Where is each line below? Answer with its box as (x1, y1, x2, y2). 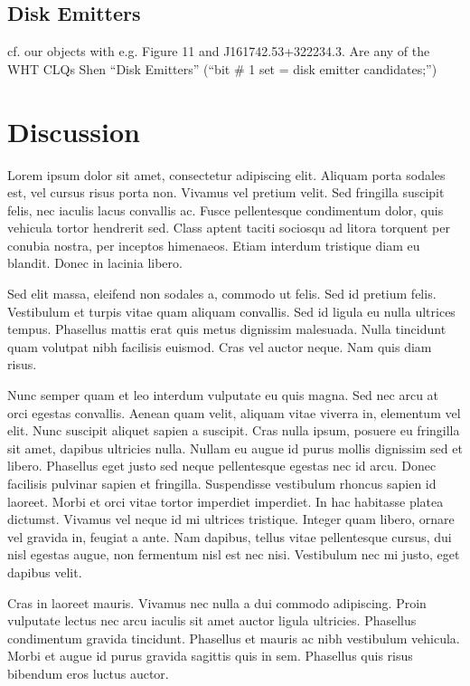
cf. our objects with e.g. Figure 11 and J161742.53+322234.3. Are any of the (7, 42, 430, 61)
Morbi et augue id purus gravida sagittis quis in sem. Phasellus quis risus (7, 646, 413, 665)
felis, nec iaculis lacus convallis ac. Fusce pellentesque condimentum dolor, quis (7, 200, 444, 219)
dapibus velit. (7, 562, 82, 581)
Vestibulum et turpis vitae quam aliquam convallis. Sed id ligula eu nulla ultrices (7, 301, 456, 320)
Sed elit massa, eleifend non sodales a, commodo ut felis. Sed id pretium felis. (7, 284, 437, 303)
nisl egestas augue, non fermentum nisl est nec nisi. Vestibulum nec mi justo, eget (7, 545, 460, 564)
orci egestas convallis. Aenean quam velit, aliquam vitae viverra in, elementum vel (7, 403, 461, 422)
